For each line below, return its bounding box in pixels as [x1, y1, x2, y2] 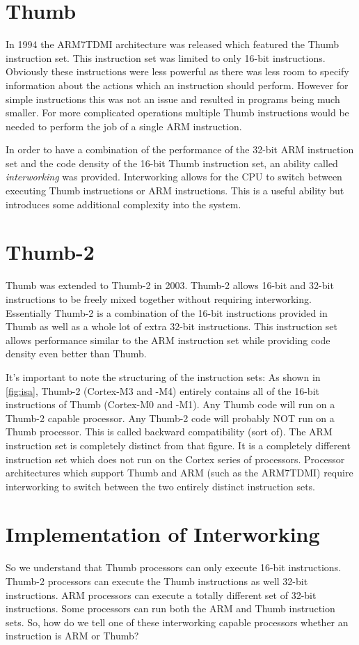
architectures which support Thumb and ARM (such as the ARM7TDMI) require [6, 465, 353, 480]
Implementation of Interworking [6, 520, 320, 548]
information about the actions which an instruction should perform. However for [6, 77, 349, 92]
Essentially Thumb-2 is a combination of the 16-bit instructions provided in [6, 305, 328, 320]
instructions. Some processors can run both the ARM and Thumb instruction [6, 601, 335, 616]
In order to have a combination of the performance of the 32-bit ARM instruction [6, 142, 354, 157]
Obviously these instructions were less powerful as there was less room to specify [6, 64, 349, 79]
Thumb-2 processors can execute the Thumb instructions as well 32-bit [6, 574, 308, 588]
